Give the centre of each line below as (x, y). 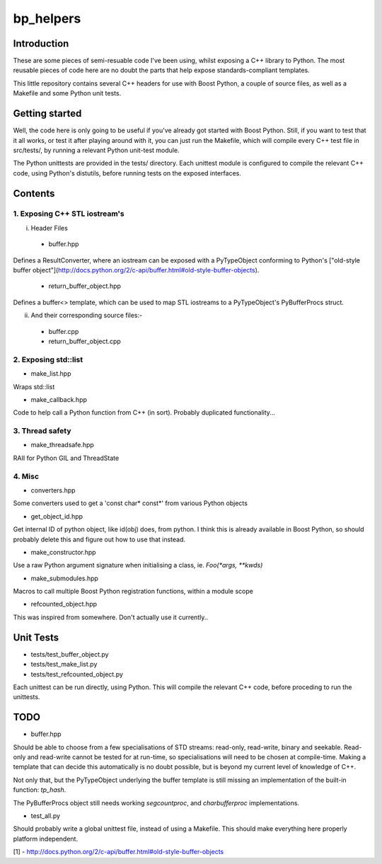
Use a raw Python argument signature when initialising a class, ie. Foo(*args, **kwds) (138, 565)
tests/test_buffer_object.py (70, 654)
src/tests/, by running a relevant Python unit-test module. (96, 150)
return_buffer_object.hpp (85, 286)
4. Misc (26, 476)
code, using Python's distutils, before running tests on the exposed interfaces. (127, 173)
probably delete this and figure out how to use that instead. (99, 539)
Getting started (47, 114)
